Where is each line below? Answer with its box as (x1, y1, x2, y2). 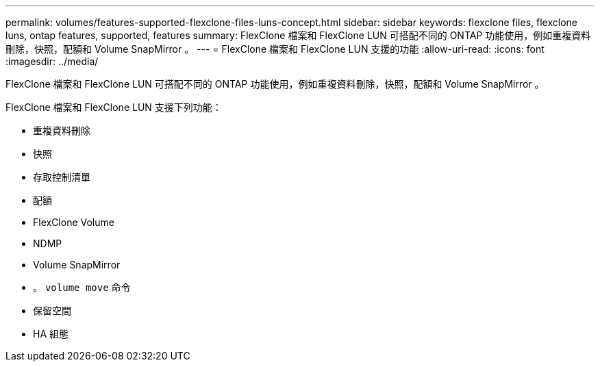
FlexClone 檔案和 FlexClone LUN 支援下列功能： (5, 101, 222, 113)
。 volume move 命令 (33, 281, 131, 293)
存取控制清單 (33, 171, 90, 183)
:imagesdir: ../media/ (5, 55, 99, 67)
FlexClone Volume (33, 216, 114, 228)
